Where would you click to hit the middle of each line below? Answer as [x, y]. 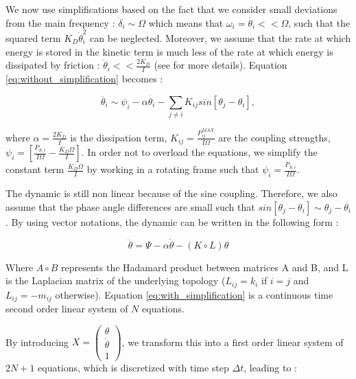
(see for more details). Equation [221, 65]
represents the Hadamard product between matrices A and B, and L [205, 267]
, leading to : [270, 368]
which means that [186, 22]
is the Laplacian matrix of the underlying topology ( [116, 280]
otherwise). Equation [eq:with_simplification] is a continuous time [194, 294]
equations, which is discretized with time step [133, 368]
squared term [33, 37]
